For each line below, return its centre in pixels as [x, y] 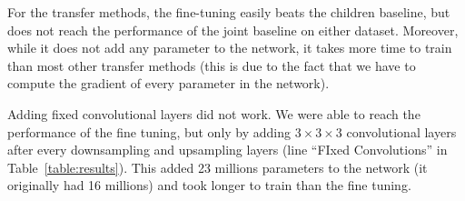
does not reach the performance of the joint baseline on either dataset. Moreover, [233, 30]
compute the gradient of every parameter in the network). [168, 83]
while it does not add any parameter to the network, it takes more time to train [230, 48]
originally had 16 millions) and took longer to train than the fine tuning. [209, 185]
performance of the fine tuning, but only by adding [149, 131]
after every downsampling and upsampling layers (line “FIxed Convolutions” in [228, 150]
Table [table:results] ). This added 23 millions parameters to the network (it [218, 167]
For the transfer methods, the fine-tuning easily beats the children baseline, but [229, 12]
